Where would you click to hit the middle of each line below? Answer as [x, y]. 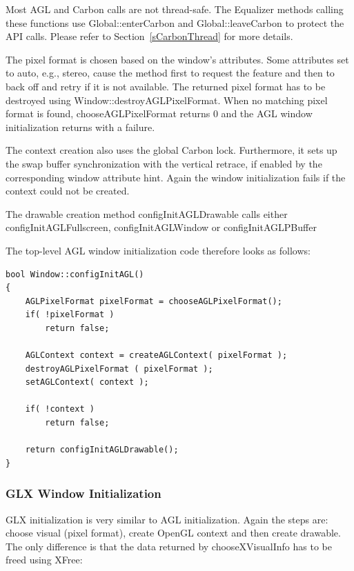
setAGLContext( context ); [87, 382]
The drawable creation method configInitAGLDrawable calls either [147, 213]
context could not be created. [68, 191]
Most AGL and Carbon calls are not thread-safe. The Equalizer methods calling [175, 9]
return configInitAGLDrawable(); [102, 450]
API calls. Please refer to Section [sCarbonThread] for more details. [149, 36]
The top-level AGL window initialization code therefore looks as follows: [158, 250]
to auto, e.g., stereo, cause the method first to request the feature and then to [170, 73]
